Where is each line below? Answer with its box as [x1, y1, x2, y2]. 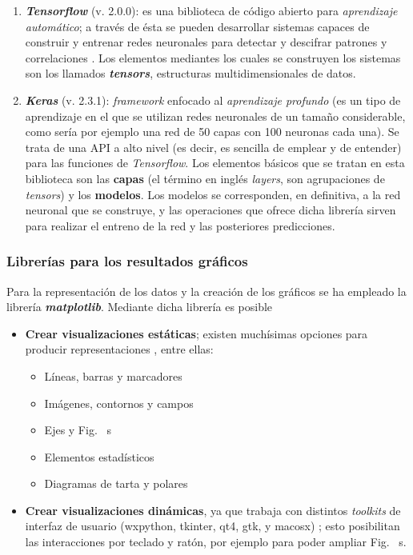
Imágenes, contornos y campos [44, 394, 194, 411]
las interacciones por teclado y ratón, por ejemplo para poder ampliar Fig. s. [25, 533, 407, 550]
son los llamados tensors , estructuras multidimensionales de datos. [25, 65, 356, 82]
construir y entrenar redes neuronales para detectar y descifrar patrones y [25, 34, 387, 50]
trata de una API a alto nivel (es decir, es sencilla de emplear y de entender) [25, 138, 402, 155]
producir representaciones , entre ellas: [25, 341, 214, 357]
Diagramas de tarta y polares [44, 475, 188, 492]
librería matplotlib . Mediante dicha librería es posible [6, 298, 273, 315]
